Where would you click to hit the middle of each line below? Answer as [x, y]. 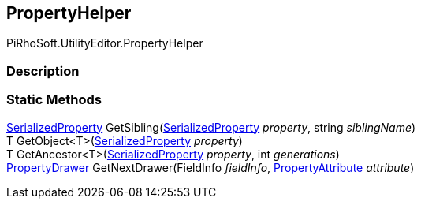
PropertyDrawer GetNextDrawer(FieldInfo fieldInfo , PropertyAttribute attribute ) [210, 167]
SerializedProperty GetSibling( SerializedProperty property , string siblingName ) [211, 127]
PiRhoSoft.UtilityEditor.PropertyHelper [105, 43]
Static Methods [54, 100]
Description [43, 71]
